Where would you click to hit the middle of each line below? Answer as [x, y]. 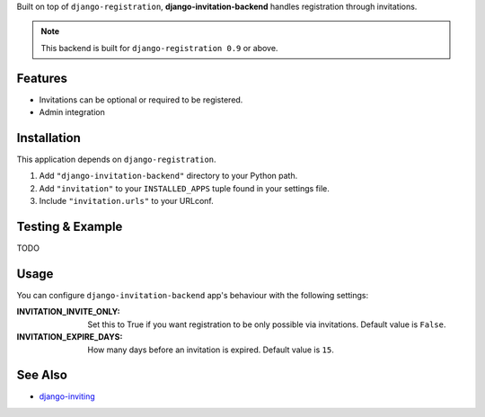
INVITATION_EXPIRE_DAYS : [70, 337]
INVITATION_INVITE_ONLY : [68, 312]
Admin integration [72, 112]
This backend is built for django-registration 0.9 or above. [159, 48]
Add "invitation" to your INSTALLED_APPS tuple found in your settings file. [184, 188]
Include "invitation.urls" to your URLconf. [127, 201]
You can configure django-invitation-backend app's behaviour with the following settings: [192, 295]
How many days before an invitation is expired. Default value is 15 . [211, 350]
